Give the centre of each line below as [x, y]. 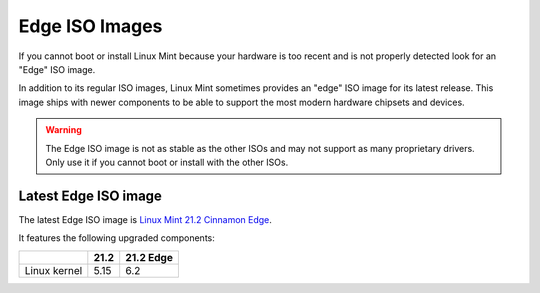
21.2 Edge [149, 257]
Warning [63, 130]
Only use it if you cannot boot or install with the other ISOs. [167, 162]
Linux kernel [53, 270]
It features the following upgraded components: [116, 238]
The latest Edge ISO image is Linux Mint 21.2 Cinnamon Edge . [145, 219]
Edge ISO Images [90, 26]
